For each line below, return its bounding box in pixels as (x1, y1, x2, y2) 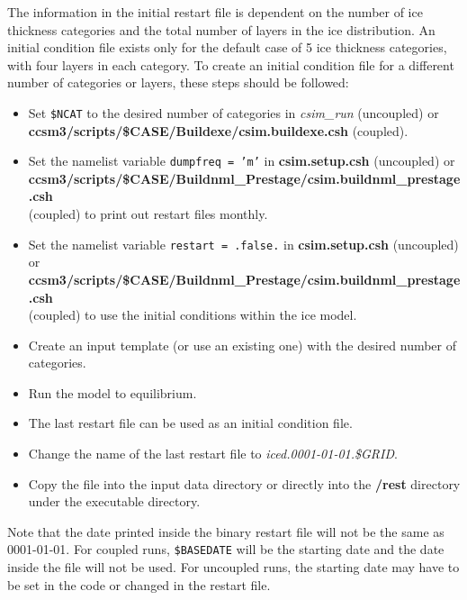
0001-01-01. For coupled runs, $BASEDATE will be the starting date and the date (7, 540, 445, 559)
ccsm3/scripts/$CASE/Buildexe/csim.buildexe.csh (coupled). (28, 121, 409, 140)
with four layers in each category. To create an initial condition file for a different (7, 55, 454, 74)
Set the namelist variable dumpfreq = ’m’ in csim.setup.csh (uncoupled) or (28, 151, 455, 170)
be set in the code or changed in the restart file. (7, 575, 271, 594)
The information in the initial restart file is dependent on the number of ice (7, 3, 423, 21)
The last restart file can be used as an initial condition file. (28, 414, 353, 432)
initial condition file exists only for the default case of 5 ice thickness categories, (7, 38, 447, 57)
